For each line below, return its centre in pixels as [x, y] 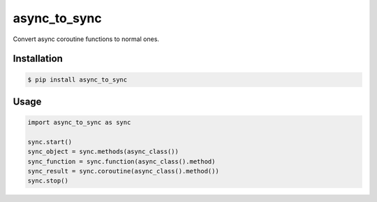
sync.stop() [48, 181]
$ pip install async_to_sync [77, 79]
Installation [38, 59]
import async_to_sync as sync [79, 123]
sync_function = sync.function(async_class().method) [121, 161]
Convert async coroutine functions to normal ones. [86, 39]
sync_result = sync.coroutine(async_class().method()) [123, 171]
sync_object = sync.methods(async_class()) [103, 152]
